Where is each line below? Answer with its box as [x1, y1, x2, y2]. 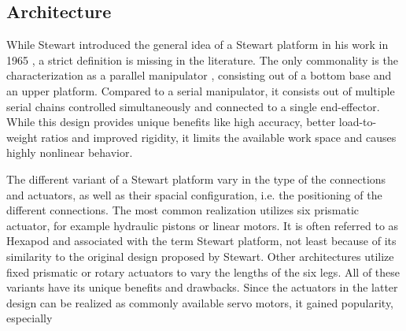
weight [6, 128, 38, 145]
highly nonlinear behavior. [6, 144, 133, 161]
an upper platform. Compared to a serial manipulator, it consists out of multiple [6, 82, 395, 99]
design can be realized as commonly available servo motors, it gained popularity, [6, 294, 394, 311]
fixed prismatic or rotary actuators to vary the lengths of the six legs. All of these [6, 263, 400, 280]
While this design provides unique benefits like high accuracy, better [6, 113, 336, 130]
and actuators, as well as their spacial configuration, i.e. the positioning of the [6, 186, 382, 203]
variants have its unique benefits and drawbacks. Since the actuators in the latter [6, 279, 398, 296]
